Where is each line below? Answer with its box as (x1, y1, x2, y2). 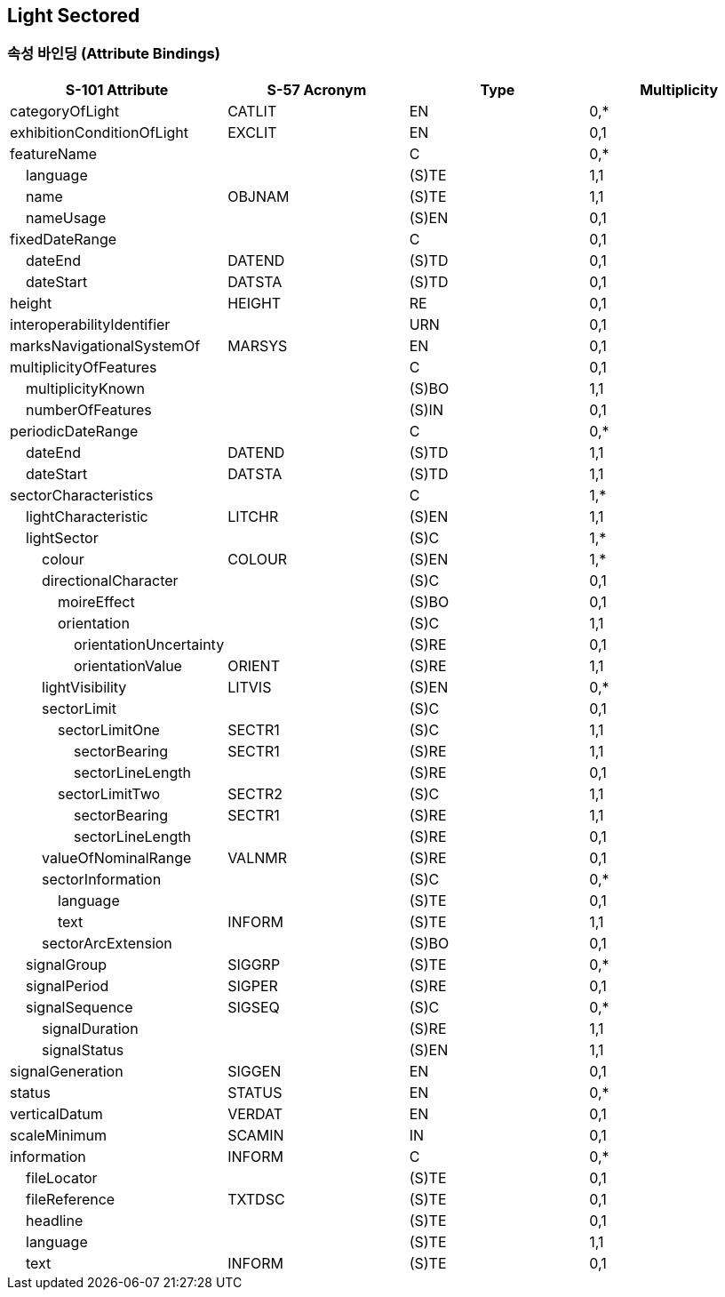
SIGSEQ (227, 997, 280, 1016)
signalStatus (42, 1040, 124, 1059)
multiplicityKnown (26, 379, 145, 397)
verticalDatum (10, 1104, 103, 1123)
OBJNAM (227, 187, 290, 205)
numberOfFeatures (26, 400, 152, 419)
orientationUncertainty (74, 635, 225, 653)
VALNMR (227, 848, 287, 867)
